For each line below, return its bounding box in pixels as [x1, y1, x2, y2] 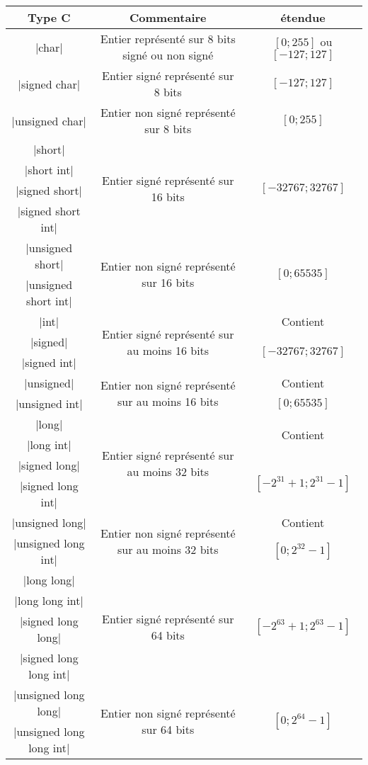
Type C [27, 9, 71, 25]
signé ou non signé [122, 47, 214, 63]
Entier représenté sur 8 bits [100, 30, 236, 47]
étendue [280, 9, 326, 25]
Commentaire [130, 9, 207, 25]
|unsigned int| [15, 395, 83, 412]
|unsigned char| [11, 112, 87, 129]
